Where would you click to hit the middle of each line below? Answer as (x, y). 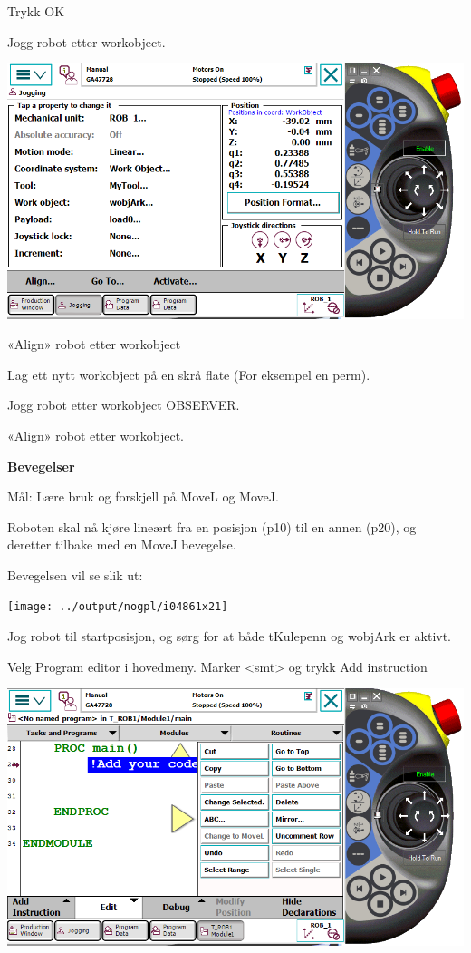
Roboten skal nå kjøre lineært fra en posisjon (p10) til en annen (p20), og (212, 526)
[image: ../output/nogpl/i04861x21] (118, 607)
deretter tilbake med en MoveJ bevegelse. (122, 545)
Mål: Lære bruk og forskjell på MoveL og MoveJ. (143, 496)
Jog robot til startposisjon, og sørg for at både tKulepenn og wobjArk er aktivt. (230, 636)
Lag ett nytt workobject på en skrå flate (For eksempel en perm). (189, 374)
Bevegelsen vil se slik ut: (75, 574)
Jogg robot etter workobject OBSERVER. (124, 405)
